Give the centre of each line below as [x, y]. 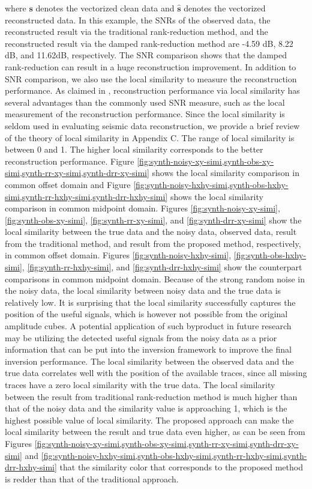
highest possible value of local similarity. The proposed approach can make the [149, 420]
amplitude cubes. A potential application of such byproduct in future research [148, 326]
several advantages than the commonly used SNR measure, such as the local [145, 102]
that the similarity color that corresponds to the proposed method [181, 467]
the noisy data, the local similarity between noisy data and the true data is [143, 290]
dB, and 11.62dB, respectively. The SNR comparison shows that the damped [146, 55]
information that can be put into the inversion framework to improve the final [148, 349]
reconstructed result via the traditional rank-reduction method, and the [136, 32]
